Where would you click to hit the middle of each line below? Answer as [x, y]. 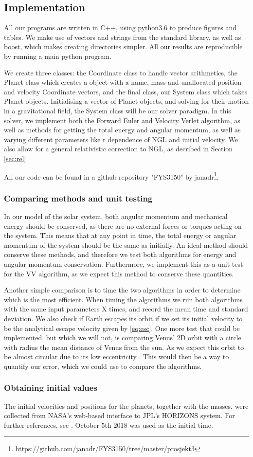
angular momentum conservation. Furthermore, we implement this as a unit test [124, 264]
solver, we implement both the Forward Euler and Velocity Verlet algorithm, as [122, 120]
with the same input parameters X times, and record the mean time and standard [126, 309]
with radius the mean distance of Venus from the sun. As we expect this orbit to [124, 347]
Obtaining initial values [51, 388]
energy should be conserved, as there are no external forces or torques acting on [123, 226]
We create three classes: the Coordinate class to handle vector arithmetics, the [121, 72]
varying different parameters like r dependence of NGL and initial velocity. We [121, 139]
